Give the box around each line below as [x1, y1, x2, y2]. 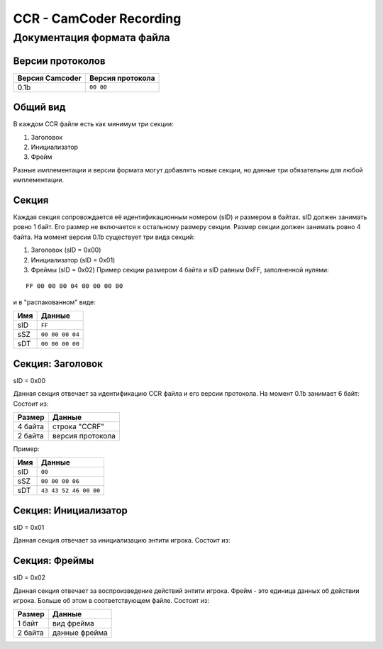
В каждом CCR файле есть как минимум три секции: [13, 120, 174, 128]
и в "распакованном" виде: [13, 298, 96, 306]
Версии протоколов [13, 55, 106, 67]
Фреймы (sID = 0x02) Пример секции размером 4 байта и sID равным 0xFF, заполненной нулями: [30, 266, 329, 274]
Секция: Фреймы [13, 555, 94, 567]
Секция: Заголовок [13, 357, 103, 370]
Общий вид [13, 101, 66, 113]
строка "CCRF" [52, 421, 104, 431]
